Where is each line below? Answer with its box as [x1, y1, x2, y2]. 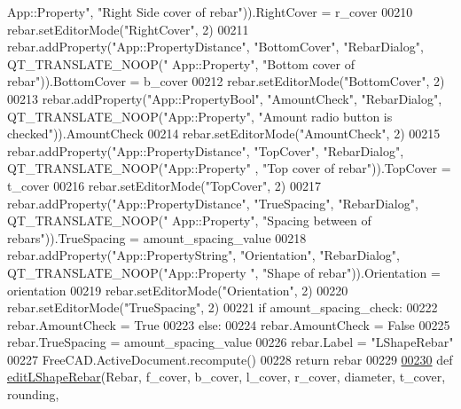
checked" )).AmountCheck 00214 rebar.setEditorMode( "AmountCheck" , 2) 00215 [7, 124, 441, 143]
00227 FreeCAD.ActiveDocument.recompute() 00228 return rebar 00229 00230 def [7, 350, 453, 368]
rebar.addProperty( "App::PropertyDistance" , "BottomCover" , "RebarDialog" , [7, 37, 424, 56]
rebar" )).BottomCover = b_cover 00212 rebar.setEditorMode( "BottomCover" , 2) [7, 72, 445, 90]
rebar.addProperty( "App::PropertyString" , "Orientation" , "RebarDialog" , [7, 246, 401, 264]
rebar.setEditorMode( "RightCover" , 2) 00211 [7, 20, 249, 38]
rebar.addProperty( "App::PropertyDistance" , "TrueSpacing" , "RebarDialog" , [7, 193, 418, 212]
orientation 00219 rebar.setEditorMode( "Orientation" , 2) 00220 [7, 280, 348, 299]
